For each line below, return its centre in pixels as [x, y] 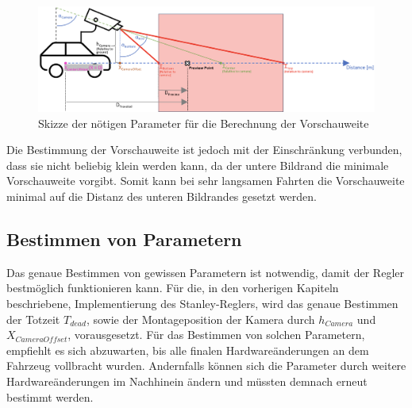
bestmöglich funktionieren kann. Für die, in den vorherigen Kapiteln [173, 288]
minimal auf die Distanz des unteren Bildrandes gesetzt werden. [162, 196]
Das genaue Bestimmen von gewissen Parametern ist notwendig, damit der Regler [205, 272]
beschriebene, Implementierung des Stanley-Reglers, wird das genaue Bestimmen [202, 303]
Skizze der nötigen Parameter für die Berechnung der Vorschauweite [204, 123]
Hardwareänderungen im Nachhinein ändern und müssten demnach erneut [187, 381]
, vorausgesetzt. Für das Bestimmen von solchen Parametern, [216, 335]
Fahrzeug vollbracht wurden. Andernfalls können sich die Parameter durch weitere [206, 366]
